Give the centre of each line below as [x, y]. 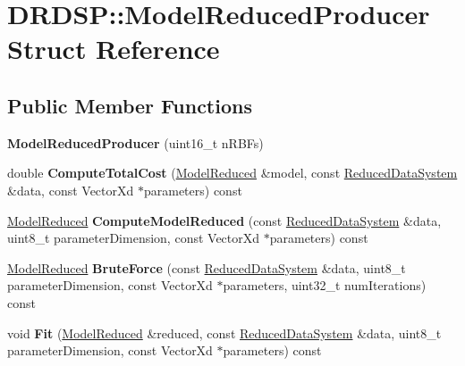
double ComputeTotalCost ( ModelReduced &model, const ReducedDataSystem [232, 173]
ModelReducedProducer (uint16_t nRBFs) [135, 142]
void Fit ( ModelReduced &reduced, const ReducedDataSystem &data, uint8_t [224, 333]
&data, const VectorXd [71, 190]
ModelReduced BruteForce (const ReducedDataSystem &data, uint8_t [207, 267]
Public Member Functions [130, 105]
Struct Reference [114, 49]
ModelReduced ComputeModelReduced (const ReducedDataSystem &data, [224, 220]
